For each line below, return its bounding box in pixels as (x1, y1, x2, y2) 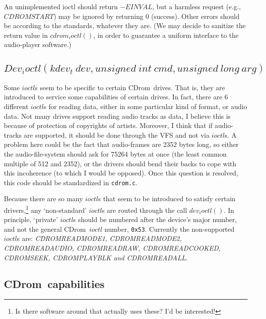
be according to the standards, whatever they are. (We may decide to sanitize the (4, 20, 246, 31)
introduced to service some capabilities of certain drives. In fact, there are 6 (4, 92, 228, 102)
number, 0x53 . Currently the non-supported (104, 223, 235, 234)
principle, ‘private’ (4, 214, 58, 224)
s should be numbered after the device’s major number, (73, 214, 237, 224)
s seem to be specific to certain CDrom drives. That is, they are (35, 82, 225, 92)
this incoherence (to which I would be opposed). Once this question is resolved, (4, 168, 238, 178)
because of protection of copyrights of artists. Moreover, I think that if (4, 120, 213, 130)
